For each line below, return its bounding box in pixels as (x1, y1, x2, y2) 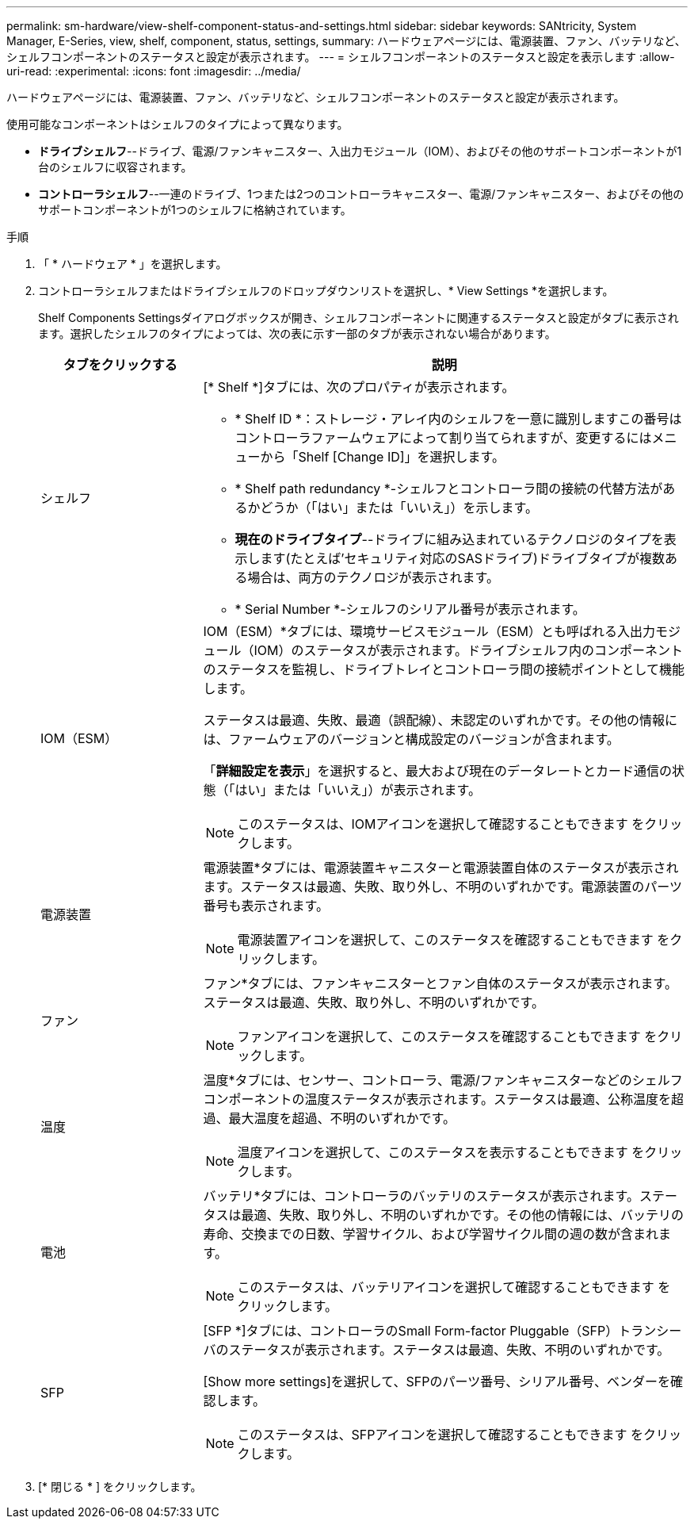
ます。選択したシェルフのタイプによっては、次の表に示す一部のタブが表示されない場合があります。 (38, 327, 556, 340)
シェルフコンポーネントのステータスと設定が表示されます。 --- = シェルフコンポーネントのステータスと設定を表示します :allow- (6, 50, 675, 63)
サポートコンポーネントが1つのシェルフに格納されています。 (38, 203, 352, 216)
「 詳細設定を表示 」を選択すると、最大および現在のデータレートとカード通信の (203, 763, 672, 779)
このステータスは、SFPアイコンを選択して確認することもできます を (237, 1427, 644, 1443)
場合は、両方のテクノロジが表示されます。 (247, 569, 499, 585)
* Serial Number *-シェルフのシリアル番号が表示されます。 (235, 601, 585, 617)
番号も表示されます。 (203, 898, 329, 914)
